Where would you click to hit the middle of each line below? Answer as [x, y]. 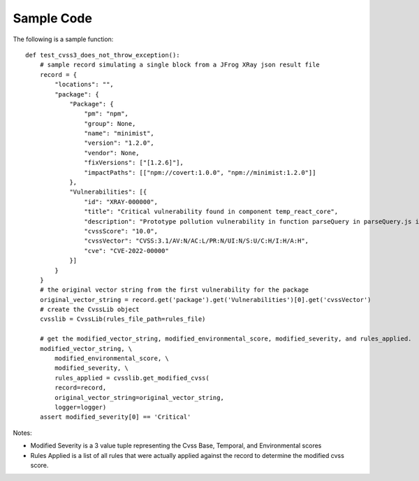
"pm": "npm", [106, 114]
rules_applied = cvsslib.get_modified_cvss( [132, 378]
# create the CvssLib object [89, 310]
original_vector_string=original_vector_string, [140, 397]
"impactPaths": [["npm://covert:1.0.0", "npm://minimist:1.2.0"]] [200, 172]
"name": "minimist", [119, 134]
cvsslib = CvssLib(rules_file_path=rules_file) [123, 319]
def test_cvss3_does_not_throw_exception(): [103, 55]
